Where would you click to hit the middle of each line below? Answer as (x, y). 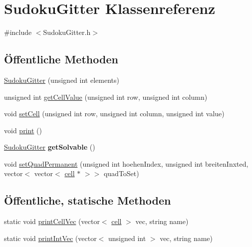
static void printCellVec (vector (52, 221)
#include (18, 32)
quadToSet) (121, 173)
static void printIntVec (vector (50, 238)
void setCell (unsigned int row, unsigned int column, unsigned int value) (114, 114)
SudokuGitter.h (67, 32)
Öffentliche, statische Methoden (88, 200)
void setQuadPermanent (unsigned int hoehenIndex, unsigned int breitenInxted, (126, 163)
